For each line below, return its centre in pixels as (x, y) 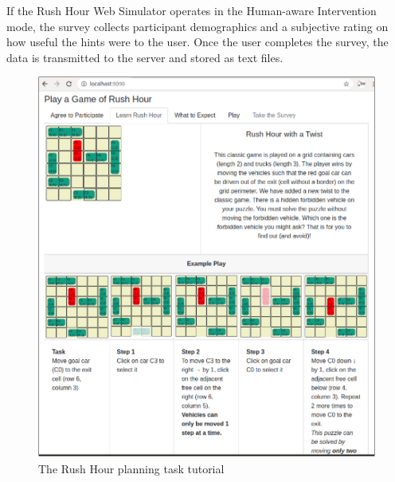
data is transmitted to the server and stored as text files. (145, 57)
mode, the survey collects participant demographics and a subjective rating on (197, 26)
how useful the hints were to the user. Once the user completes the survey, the (197, 42)
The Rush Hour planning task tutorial (131, 469)
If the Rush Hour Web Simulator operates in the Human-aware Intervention (192, 10)
